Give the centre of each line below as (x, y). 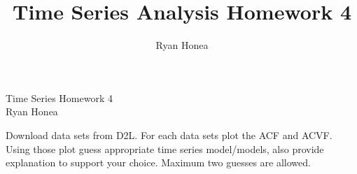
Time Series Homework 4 (59, 97)
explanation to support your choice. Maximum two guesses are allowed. (158, 162)
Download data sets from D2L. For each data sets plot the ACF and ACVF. (169, 135)
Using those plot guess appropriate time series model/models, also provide (165, 148)
